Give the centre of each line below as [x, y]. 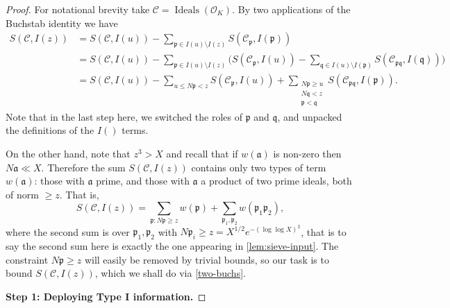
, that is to [324, 231]
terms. [135, 130]
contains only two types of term [259, 167]
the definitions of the [50, 130]
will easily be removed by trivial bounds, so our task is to [207, 259]
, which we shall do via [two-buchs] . [170, 273]
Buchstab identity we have [62, 23]
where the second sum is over [68, 231]
